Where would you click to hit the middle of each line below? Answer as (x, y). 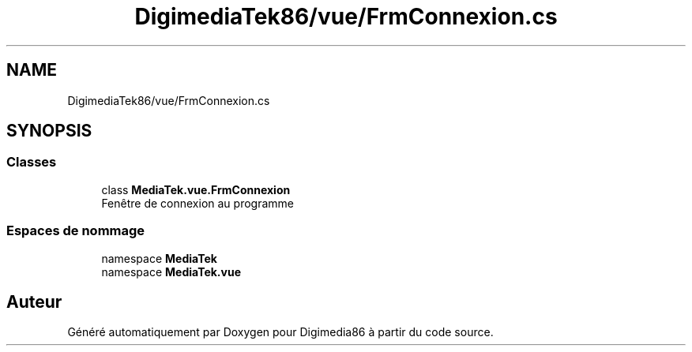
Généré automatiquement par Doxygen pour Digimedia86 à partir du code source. (280, 332)
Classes (32, 162)
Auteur (34, 301)
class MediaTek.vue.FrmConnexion (196, 189)
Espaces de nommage (76, 231)
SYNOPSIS (49, 131)
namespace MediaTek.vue (171, 271)
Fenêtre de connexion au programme (197, 203)
